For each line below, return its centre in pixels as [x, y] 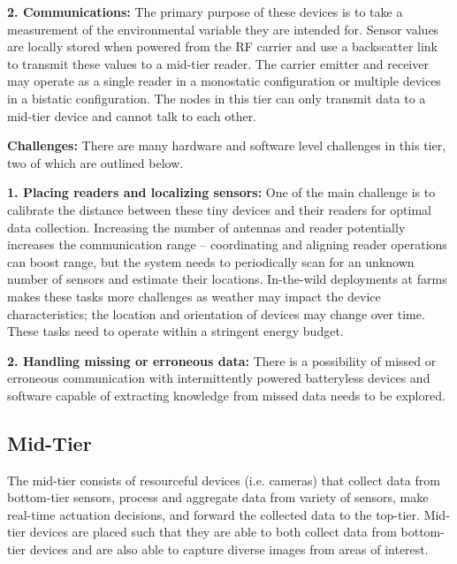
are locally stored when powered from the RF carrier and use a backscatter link [223, 46]
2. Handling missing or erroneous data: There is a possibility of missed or [222, 360]
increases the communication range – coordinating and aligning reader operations [227, 244]
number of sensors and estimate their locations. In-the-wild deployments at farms [227, 279]
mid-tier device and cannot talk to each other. [132, 115]
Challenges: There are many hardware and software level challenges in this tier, [227, 145]
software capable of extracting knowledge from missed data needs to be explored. [226, 395]
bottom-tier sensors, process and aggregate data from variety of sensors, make [218, 497]
